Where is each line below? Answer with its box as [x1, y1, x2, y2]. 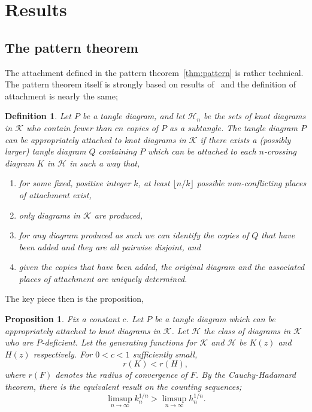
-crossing [264, 145, 296, 157]
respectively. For [33, 347, 93, 360]
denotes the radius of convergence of [55, 368, 187, 381]
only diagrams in [19, 208, 80, 221]
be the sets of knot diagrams [204, 110, 306, 122]
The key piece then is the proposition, [5, 292, 144, 305]
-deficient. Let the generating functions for [41, 336, 197, 349]
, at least [138, 177, 170, 189]
